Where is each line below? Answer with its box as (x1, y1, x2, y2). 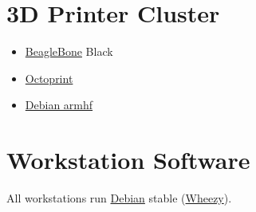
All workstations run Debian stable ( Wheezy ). (6, 190, 232, 206)
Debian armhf (25, 96, 93, 113)
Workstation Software (6, 143, 250, 176)
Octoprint (25, 69, 73, 86)
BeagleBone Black (25, 43, 113, 60)
